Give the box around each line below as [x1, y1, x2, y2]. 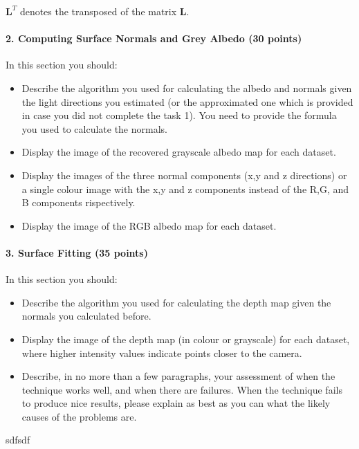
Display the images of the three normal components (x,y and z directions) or [21, 167, 347, 182]
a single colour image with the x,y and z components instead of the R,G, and [21, 181, 349, 196]
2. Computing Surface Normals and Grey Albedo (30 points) [6, 31, 302, 46]
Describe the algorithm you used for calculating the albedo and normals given [21, 80, 352, 95]
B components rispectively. [21, 195, 136, 210]
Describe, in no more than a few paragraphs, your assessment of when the [21, 369, 335, 383]
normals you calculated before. [21, 309, 151, 323]
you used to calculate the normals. [21, 121, 167, 136]
